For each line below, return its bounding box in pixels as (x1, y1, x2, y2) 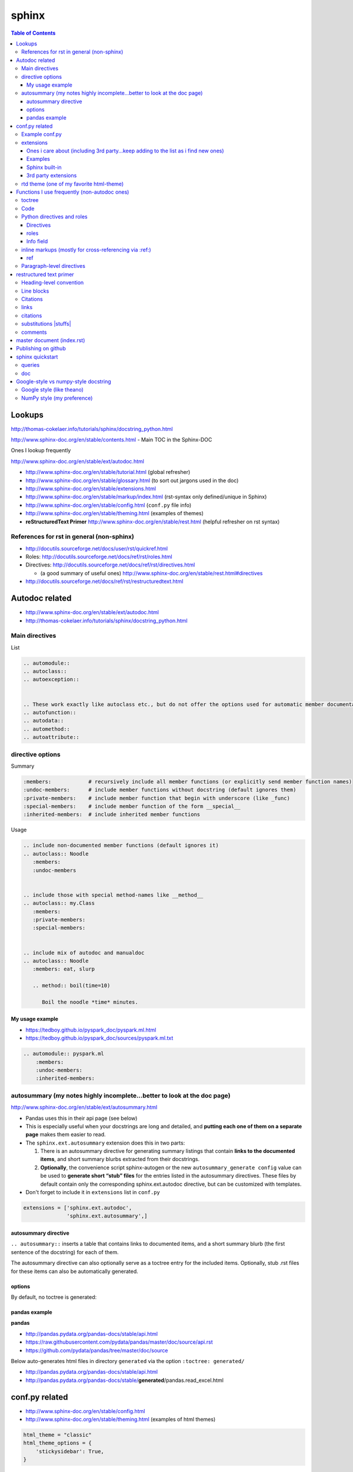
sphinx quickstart (16, 353, 58, 360)
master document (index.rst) (16, 337, 85, 344)
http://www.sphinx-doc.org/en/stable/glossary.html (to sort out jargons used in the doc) (25, 477, 239, 484)
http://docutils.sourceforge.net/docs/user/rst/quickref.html (25, 545, 168, 552)
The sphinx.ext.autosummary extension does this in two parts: (25, 1139, 185, 1146)
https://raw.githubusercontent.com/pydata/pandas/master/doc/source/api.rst (25, 1338, 213, 1345)
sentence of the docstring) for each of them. (11, 1248, 119, 1255)
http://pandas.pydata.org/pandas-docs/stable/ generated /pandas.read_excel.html (25, 1377, 224, 1384)
